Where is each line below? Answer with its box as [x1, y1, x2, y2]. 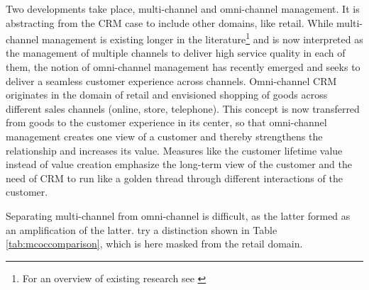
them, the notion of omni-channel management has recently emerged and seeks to [6, 60, 360, 74]
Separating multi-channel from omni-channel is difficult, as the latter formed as [6, 208, 351, 223]
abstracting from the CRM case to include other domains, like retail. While [6, 15, 334, 30]
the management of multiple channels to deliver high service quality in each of [6, 45, 346, 60]
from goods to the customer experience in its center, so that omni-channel [6, 115, 327, 130]
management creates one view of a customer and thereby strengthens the [6, 129, 323, 143]
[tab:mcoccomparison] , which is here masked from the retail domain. [6, 236, 303, 251]
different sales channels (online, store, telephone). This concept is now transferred [6, 101, 360, 116]
